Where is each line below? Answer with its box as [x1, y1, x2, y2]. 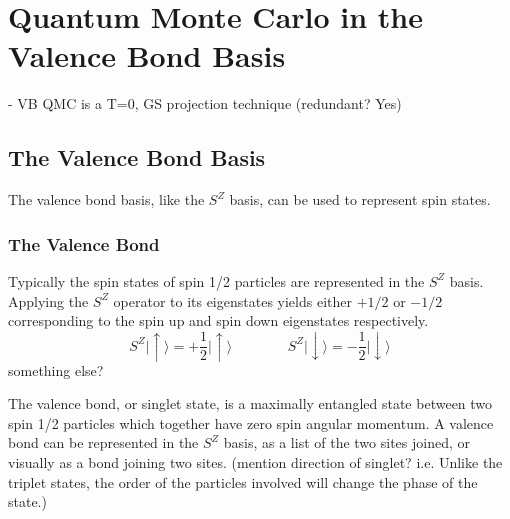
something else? [8, 359, 104, 380]
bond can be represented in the [8, 432, 199, 453]
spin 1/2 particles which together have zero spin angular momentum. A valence [8, 412, 494, 433]
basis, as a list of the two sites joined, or [223, 432, 470, 453]
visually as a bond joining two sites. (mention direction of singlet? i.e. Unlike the [8, 452, 503, 473]
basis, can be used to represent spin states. [229, 189, 491, 210]
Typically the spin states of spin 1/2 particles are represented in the [8, 270, 425, 291]
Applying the [8, 290, 89, 311]
